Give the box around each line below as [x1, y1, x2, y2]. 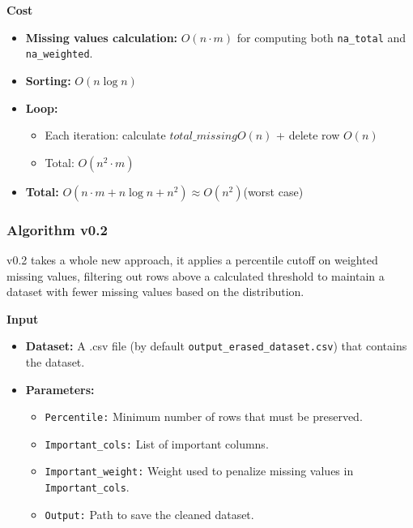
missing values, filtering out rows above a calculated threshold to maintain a [6, 267, 385, 284]
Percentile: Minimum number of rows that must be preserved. [45, 408, 363, 425]
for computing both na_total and [236, 28, 407, 45]
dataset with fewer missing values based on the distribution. [6, 283, 304, 300]
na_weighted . [25, 45, 93, 62]
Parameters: [25, 380, 95, 397]
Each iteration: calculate [45, 127, 166, 144]
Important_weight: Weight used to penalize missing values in [45, 462, 354, 479]
